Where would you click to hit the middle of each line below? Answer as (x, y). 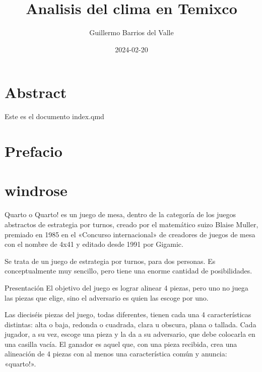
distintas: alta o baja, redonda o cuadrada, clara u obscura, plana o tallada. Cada (130, 324)
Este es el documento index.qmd (54, 116)
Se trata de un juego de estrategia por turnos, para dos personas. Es (110, 261)
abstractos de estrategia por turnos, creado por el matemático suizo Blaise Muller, (132, 224)
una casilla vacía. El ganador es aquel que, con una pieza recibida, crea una (121, 344)
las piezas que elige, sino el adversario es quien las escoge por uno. (107, 297)
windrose (36, 190)
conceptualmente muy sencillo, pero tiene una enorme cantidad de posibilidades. (128, 271)
